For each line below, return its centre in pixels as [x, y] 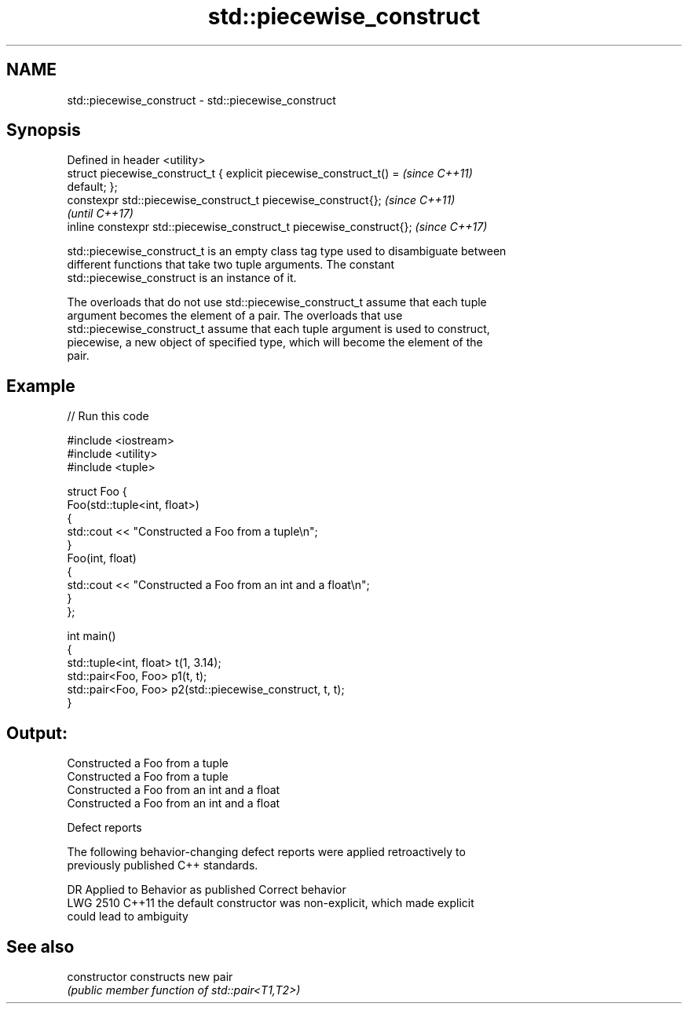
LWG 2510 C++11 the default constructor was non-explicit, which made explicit [271, 903]
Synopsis [44, 130]
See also [40, 946]
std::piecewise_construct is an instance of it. [182, 278]
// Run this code [108, 416]
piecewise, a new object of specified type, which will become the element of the [275, 342]
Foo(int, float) [102, 558]
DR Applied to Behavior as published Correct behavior [207, 890]
